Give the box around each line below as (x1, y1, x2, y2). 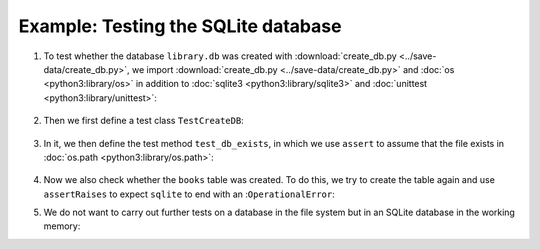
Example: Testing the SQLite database (18, 15, 342, 37)
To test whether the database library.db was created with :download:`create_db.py (43, 50, 397, 62)
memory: (43, 220, 81, 232)
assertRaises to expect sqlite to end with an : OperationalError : (43, 188, 335, 200)
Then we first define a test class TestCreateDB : (43, 115, 244, 127)
